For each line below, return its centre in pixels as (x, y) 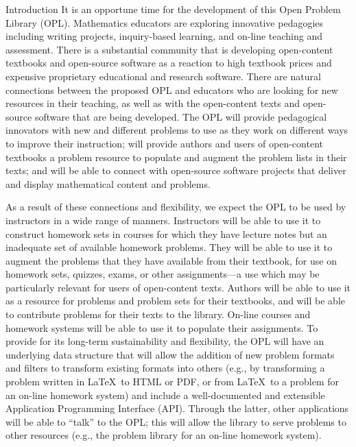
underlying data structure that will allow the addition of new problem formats (170, 354)
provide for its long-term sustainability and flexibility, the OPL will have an (165, 341)
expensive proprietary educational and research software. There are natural (163, 76)
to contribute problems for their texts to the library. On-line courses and (158, 314)
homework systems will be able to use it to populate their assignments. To (162, 327)
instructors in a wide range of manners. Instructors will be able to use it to (163, 220)
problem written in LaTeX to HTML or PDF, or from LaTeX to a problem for (173, 382)
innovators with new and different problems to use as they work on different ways (177, 130)
